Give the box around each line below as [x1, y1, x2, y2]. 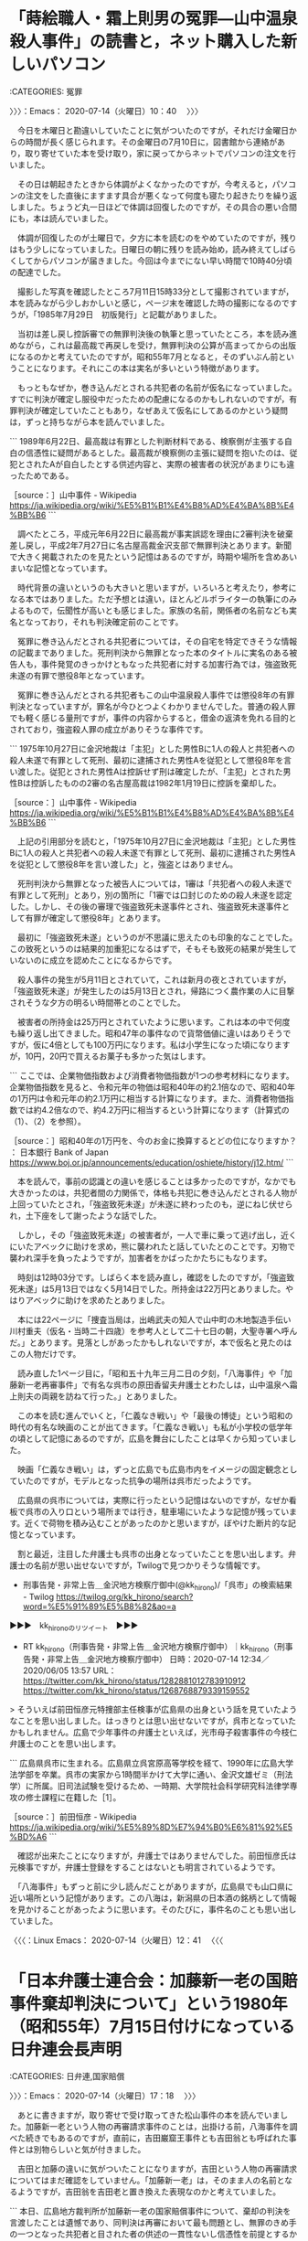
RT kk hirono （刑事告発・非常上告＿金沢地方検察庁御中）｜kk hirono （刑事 [22, 1640, 294, 1654]
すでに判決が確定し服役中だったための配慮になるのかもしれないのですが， [9, 393, 290, 404]
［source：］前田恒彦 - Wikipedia [9, 1811, 137, 1822]
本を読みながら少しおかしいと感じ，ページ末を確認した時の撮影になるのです [9, 297, 298, 308]
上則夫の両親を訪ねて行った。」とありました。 [9, 1391, 182, 1402]
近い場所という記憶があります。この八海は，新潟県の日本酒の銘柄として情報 [9, 1893, 297, 1904]
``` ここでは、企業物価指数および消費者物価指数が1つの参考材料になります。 [9, 1070, 294, 1081]
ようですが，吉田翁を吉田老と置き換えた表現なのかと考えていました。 [16, 2186, 281, 2197]
